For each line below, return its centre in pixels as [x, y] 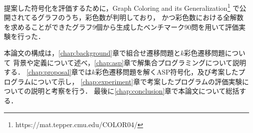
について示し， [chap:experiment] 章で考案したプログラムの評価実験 [136, 81]
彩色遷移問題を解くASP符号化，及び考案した [167, 72]
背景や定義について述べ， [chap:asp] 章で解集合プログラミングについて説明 [129, 62]
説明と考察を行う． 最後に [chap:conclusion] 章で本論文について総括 [135, 91]
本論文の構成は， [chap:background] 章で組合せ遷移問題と [92, 53]
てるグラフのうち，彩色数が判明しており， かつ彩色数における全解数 [134, 17]
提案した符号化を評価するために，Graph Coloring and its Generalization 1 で [122, 7]
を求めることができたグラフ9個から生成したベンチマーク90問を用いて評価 [121, 27]
